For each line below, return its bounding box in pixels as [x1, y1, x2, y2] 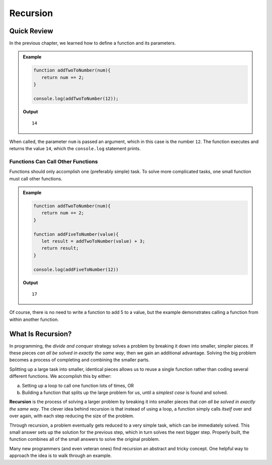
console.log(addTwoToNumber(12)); [33, 96, 119, 101]
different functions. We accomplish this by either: [9, 373, 112, 379]
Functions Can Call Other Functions [9, 158, 98, 165]
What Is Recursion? [9, 329, 72, 338]
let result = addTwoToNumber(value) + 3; [41, 238, 146, 244]
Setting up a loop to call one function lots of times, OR [22, 382, 134, 388]
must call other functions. [9, 175, 62, 181]
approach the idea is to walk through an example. [9, 452, 112, 458]
